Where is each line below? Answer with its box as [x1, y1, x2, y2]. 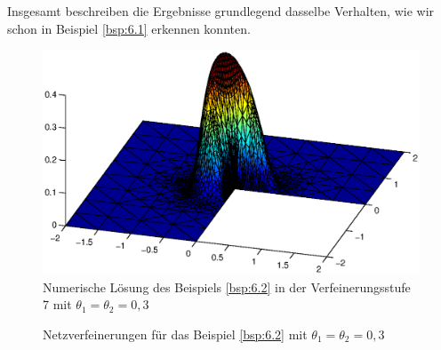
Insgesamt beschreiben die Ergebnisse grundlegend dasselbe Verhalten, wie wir [7, 2, 435, 20]
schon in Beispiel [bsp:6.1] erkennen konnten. [7, 19, 251, 37]
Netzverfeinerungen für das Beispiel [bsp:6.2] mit [43, 324, 308, 343]
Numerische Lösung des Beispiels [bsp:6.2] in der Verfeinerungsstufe [43, 277, 411, 296]
